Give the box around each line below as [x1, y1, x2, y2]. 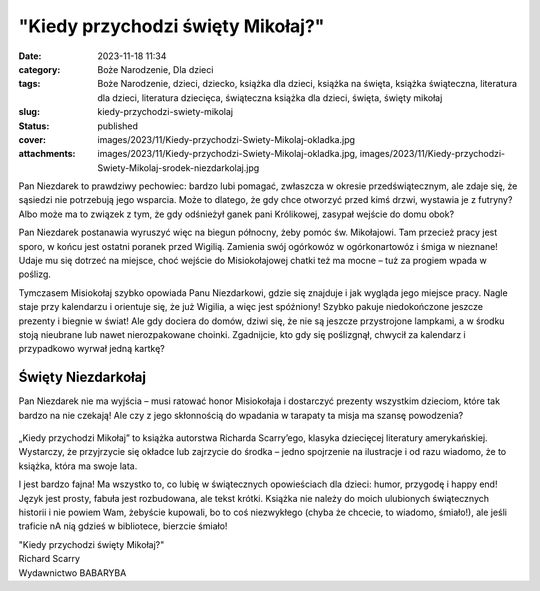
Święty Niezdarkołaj [18, 369, 147, 386]
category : [18, 63, 61, 75]
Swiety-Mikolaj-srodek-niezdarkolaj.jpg [97, 161, 260, 174]
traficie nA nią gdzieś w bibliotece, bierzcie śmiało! [18, 520, 228, 532]
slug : [18, 106, 40, 118]
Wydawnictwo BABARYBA [18, 566, 127, 579]
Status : [18, 120, 50, 132]
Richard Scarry [18, 553, 80, 565]
